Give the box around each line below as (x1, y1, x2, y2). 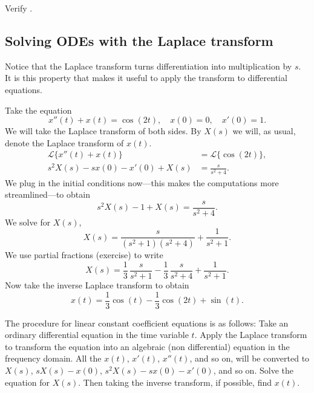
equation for (5, 375, 50, 388)
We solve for (5, 215, 51, 228)
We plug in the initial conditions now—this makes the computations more (5, 176, 279, 189)
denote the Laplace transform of (5, 136, 124, 149)
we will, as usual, (232, 125, 296, 137)
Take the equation (5, 103, 72, 116)
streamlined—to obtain (5, 188, 90, 201)
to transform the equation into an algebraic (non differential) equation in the (5, 340, 290, 352)
